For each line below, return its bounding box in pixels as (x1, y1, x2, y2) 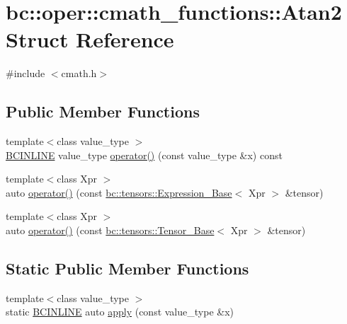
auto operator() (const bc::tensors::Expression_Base (6, 185, 232, 199)
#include (6, 66, 45, 81)
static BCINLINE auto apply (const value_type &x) (6, 304, 234, 319)
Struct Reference (6, 25, 174, 54)
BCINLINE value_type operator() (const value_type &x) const (6, 147, 283, 162)
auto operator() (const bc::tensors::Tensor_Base (6, 223, 215, 238)
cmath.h (61, 66, 97, 81)
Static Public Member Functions (6, 258, 249, 279)
